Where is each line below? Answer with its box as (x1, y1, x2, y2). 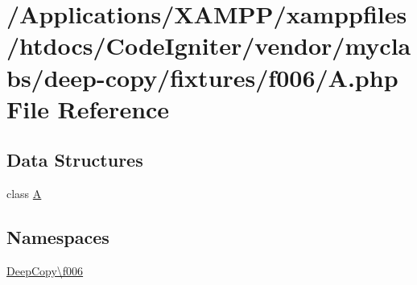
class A (6, 185, 42, 202)
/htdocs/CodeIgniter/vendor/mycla (6, 29, 411, 62)
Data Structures (6, 147, 143, 172)
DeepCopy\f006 (6, 262, 84, 279)
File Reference (6, 92, 170, 125)
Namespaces (6, 225, 109, 250)
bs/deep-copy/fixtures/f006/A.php (6, 60, 398, 93)
